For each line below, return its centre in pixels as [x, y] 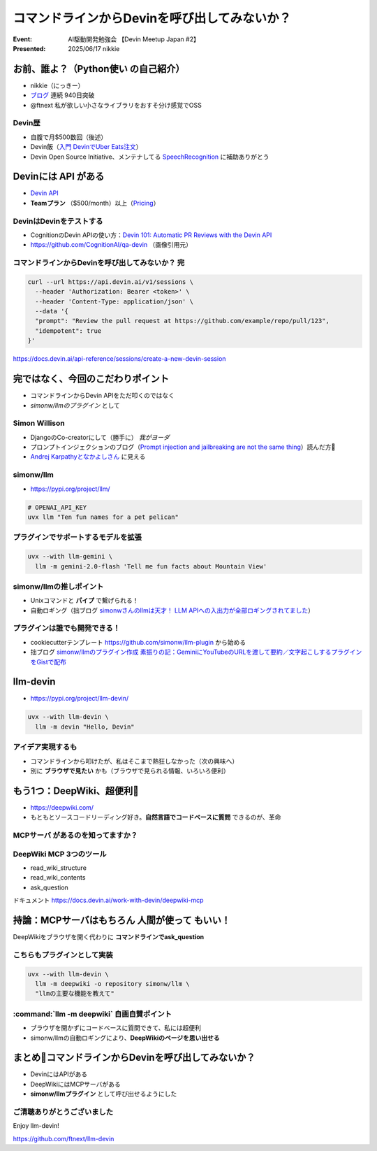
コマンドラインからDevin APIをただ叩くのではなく [102, 396]
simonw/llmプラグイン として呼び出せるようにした [104, 1094]
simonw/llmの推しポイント [58, 586]
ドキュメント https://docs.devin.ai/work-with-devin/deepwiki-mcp [108, 900]
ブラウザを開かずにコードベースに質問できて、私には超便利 [116, 1028]
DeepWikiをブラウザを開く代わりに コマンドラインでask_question [109, 937]
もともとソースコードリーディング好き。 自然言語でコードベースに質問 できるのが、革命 [156, 817]
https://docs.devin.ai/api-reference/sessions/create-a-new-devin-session [119, 359]
